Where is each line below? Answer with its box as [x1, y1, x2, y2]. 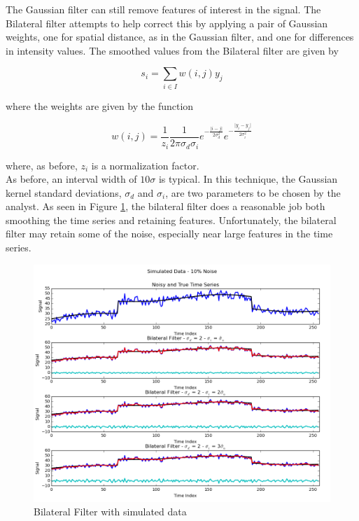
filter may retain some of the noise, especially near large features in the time [6, 226, 333, 241]
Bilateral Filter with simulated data [34, 504, 187, 519]
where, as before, [6, 158, 78, 172]
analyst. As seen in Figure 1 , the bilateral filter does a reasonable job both [6, 199, 325, 214]
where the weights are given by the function [6, 98, 194, 113]
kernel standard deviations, [6, 185, 122, 200]
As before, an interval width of [6, 172, 137, 186]
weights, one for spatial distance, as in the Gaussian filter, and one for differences [6, 29, 354, 44]
